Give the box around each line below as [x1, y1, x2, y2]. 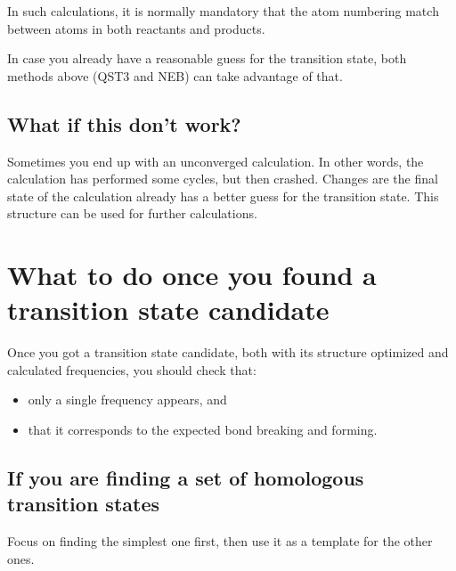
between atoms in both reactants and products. [7, 19, 265, 37]
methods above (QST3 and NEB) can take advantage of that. [7, 66, 343, 85]
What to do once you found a [7, 257, 377, 293]
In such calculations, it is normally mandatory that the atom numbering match [7, 2, 439, 20]
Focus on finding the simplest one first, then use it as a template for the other [7, 532, 433, 551]
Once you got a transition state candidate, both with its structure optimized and [7, 343, 449, 362]
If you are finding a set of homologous [7, 464, 364, 492]
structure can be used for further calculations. [7, 204, 257, 223]
